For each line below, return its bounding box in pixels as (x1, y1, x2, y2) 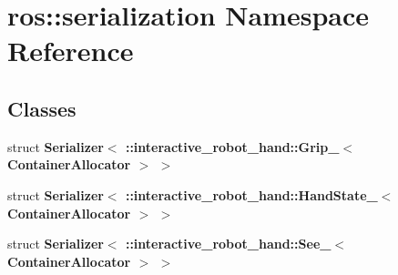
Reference (7, 32, 134, 69)
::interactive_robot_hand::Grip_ (125, 137, 340, 156)
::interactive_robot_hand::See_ (125, 234, 332, 253)
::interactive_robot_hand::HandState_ (125, 185, 378, 204)
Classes (7, 94, 77, 122)
